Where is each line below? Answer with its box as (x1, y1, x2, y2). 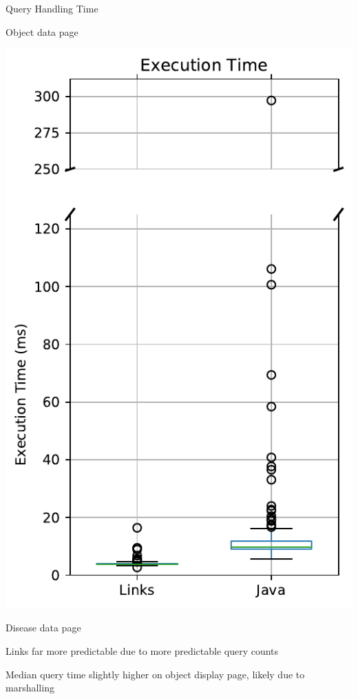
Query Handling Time (6, 1, 98, 15)
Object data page (6, 24, 78, 39)
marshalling (6, 680, 54, 695)
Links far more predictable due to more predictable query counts (6, 643, 279, 658)
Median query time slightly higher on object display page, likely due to (6, 667, 305, 681)
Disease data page (6, 620, 81, 635)
